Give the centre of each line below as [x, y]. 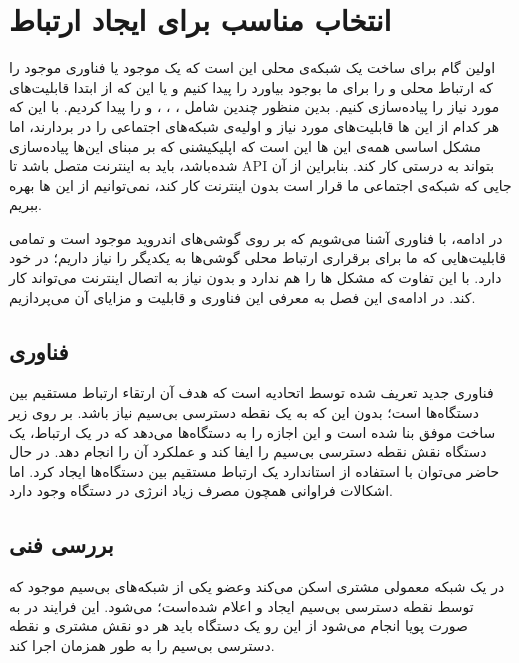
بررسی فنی [61, 544]
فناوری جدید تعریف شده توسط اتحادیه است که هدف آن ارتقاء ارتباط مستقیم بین [251, 392]
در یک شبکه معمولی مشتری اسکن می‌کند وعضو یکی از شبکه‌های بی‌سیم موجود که [257, 586]
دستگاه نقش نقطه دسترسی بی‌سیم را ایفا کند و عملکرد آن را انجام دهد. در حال [248, 451]
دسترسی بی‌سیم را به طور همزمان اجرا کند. [142, 645]
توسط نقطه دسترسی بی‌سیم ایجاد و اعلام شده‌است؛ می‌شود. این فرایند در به [241, 605]
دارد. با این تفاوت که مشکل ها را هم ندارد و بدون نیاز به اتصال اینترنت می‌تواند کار [255, 277]
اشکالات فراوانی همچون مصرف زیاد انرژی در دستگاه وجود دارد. [201, 490]
